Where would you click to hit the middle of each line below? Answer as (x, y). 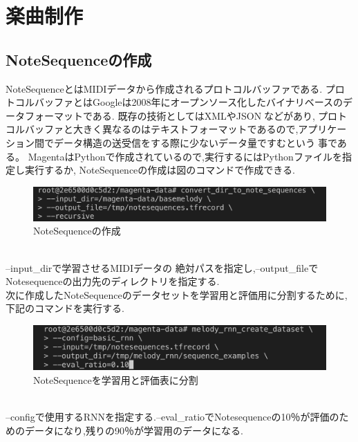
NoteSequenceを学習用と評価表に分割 (116, 380)
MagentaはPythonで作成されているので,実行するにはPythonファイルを (185, 156)
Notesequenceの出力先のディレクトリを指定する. (113, 281)
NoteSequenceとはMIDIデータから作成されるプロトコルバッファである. (164, 88)
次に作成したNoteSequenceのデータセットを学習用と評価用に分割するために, (177, 294)
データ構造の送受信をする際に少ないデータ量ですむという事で (195, 142)
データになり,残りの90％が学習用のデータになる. (134, 430)
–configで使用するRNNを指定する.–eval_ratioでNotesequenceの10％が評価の (172, 417)
